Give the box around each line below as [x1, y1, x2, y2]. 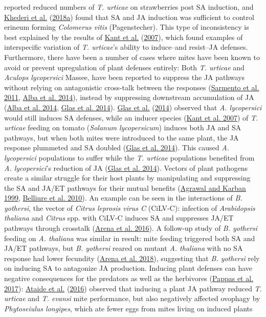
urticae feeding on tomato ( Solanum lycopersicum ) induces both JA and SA [4, 122, 241, 133]
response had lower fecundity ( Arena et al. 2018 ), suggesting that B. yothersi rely [4, 252, 260, 263]
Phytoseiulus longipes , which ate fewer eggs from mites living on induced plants [4, 303, 253, 313]
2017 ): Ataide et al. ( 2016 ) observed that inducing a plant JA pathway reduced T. [4, 283, 262, 293]
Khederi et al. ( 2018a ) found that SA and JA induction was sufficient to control [4, 11, 254, 22]
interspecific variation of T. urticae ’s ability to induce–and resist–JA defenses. [4, 42, 248, 52]
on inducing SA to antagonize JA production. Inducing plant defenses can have [4, 263, 252, 273]
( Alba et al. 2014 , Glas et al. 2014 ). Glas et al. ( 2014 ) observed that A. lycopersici [4, 102, 262, 112]
